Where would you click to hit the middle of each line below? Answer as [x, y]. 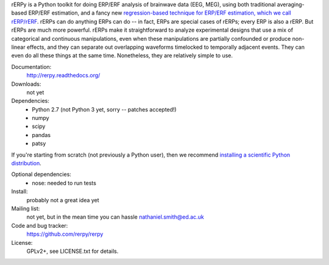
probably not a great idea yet [63, 200]
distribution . [27, 163]
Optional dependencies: [41, 174]
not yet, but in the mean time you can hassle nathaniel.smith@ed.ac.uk [115, 217]
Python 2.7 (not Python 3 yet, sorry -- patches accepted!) [104, 109]
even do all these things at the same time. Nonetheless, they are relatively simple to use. [122, 55]
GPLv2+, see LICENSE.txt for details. [73, 251]
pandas [41, 135]
